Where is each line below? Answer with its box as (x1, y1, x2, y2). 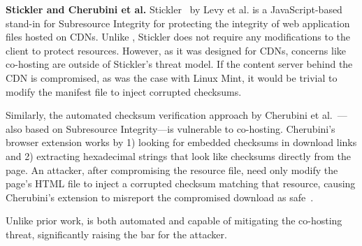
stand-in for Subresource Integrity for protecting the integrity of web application (6, 15, 350, 30)
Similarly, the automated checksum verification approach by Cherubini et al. (6, 108, 333, 122)
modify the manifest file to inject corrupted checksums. (6, 84, 242, 99)
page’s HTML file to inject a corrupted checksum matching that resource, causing (6, 176, 356, 191)
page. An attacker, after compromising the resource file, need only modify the (6, 162, 338, 177)
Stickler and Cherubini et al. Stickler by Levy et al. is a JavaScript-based (6, 2, 342, 16)
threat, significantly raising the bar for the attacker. (6, 226, 227, 241)
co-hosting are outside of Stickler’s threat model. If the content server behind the (6, 57, 353, 71)
